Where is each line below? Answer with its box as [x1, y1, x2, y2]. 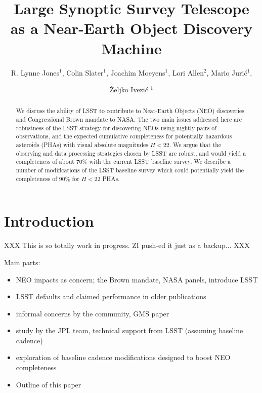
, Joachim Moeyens [106, 67, 165, 78]
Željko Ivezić [109, 84, 148, 95]
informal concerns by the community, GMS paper [16, 308, 169, 318]
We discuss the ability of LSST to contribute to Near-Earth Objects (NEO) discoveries [16, 106, 245, 115]
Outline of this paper [16, 379, 81, 389]
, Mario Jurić [206, 67, 247, 78]
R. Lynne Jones [11, 67, 59, 78]
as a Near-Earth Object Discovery [10, 18, 253, 39]
